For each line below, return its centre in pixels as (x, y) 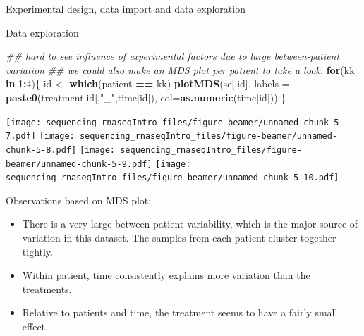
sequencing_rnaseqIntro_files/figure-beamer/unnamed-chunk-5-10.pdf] (172, 178)
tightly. (37, 251)
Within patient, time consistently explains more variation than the (166, 275)
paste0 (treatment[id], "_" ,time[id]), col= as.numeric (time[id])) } (146, 97)
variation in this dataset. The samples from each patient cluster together (179, 238)
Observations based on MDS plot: (79, 200)
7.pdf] (21, 136)
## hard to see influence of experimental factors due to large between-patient (173, 56)
